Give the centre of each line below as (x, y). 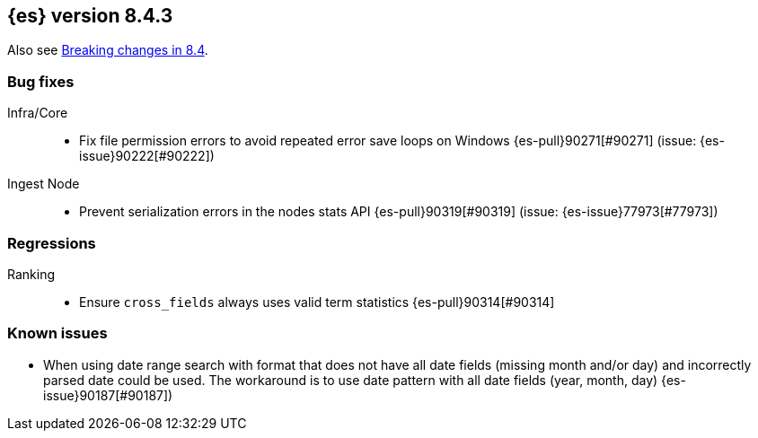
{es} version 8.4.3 (90, 16)
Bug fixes (41, 81)
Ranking (31, 274)
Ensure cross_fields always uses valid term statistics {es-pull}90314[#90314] (317, 302)
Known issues (57, 333)
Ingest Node (44, 184)
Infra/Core (38, 113)
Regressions (52, 243)
